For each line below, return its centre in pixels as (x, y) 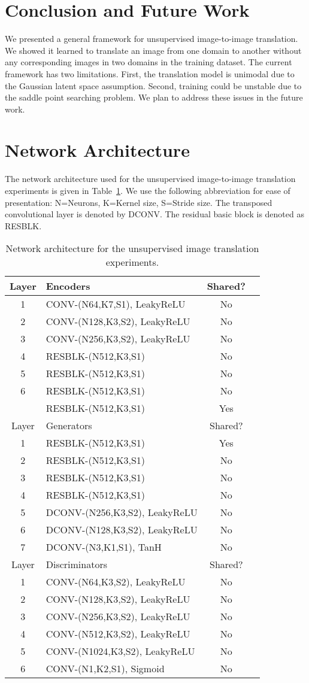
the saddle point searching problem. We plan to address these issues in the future (154, 97)
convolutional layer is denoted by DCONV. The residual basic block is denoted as (154, 214)
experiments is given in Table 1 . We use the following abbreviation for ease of (148, 190)
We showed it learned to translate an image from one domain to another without (153, 50)
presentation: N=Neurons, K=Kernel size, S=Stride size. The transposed (139, 202)
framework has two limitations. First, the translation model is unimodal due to (150, 73)
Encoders (68, 286)
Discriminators (77, 564)
